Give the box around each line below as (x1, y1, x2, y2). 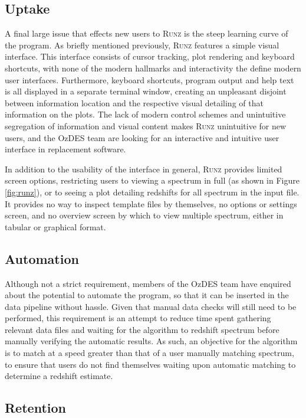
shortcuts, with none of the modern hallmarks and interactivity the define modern (5, 61, 301, 74)
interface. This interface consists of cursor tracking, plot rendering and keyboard (5, 50, 295, 63)
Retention (5, 399, 66, 417)
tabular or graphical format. (5, 220, 106, 233)
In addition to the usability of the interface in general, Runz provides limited (5, 162, 282, 175)
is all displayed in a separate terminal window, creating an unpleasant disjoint (5, 85, 287, 97)
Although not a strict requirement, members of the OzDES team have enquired (5, 277, 291, 289)
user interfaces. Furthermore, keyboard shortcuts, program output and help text (5, 73, 294, 86)
